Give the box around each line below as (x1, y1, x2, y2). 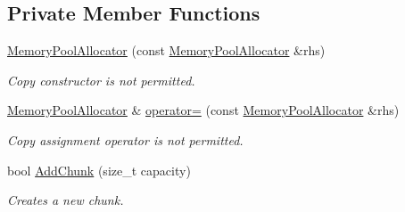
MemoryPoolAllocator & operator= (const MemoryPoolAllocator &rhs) (7, 101, 400, 119)
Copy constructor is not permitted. (7, 70, 195, 89)
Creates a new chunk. (7, 191, 124, 209)
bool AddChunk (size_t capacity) (7, 160, 191, 179)
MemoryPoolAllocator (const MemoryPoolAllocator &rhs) (7, 41, 326, 60)
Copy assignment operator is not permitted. (7, 130, 244, 149)
